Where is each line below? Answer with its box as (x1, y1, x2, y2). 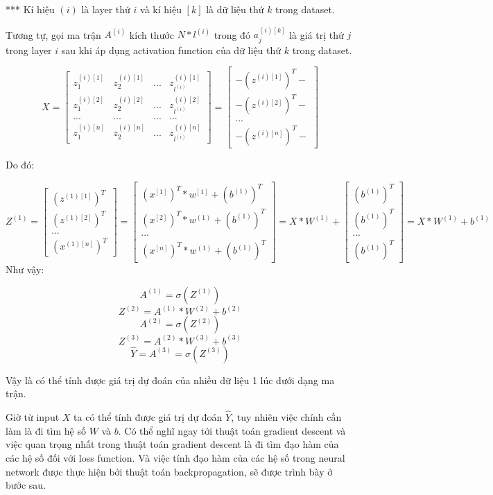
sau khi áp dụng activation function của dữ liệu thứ (61, 42, 282, 57)
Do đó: (6, 157, 35, 172)
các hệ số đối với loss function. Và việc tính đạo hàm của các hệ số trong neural (6, 450, 345, 464)
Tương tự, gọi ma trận (6, 27, 101, 42)
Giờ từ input (6, 410, 60, 424)
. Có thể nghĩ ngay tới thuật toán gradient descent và (118, 423, 346, 437)
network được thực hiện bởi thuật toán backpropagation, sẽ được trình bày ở (6, 464, 333, 478)
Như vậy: (6, 262, 44, 277)
